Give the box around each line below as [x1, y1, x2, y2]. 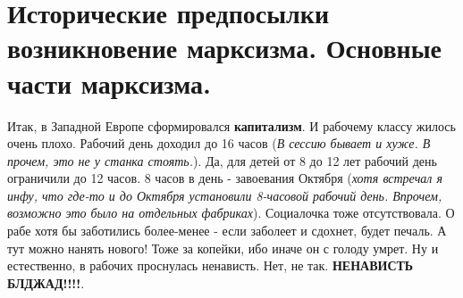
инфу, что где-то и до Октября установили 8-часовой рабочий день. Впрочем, [7, 186, 442, 204]
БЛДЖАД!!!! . [7, 273, 85, 292]
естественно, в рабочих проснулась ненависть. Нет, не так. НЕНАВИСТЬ [7, 256, 414, 275]
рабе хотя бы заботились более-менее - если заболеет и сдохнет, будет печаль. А [7, 221, 447, 240]
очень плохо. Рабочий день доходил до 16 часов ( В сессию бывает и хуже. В [7, 134, 431, 153]
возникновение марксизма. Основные [7, 29, 442, 66]
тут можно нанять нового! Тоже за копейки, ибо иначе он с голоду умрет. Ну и [7, 238, 439, 257]
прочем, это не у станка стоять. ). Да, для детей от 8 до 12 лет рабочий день [7, 151, 437, 170]
